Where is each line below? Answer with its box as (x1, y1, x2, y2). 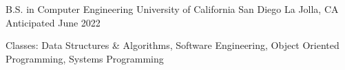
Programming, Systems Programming (6, 51, 164, 65)
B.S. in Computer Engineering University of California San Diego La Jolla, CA (6, 2, 339, 16)
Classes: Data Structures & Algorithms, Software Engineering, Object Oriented (6, 38, 339, 52)
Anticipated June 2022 (6, 15, 101, 29)
